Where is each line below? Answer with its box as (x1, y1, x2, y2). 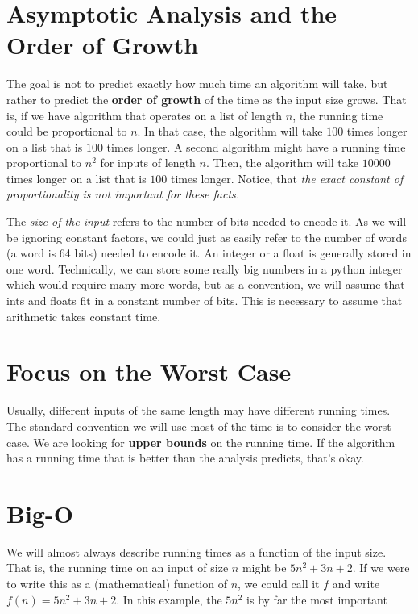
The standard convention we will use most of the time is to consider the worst (6, 417, 391, 434)
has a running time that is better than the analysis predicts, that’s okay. (6, 449, 364, 466)
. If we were (352, 559, 410, 576)
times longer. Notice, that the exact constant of (171, 169, 404, 186)
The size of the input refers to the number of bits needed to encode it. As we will (6, 213, 407, 230)
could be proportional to (6, 123, 127, 140)
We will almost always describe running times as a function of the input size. (6, 543, 387, 560)
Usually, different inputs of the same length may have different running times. (6, 402, 391, 419)
